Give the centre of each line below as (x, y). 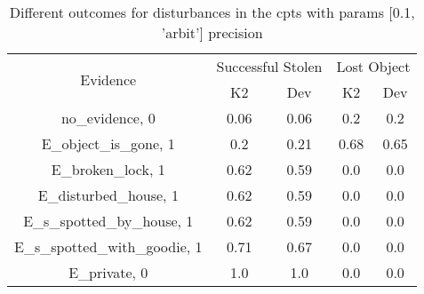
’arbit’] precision (212, 32)
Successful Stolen (269, 66)
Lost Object (373, 66)
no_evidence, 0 (108, 118)
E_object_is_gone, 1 (108, 143)
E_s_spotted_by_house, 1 (108, 221)
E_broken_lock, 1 (108, 169)
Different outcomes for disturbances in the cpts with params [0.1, (212, 12)
